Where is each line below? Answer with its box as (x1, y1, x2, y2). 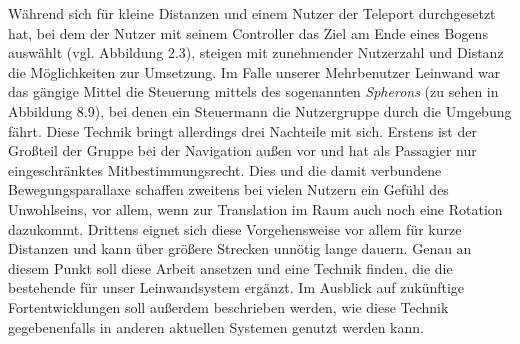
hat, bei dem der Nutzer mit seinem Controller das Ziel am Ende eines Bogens (8, 22, 488, 43)
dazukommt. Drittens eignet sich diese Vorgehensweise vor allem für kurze (8, 218, 462, 239)
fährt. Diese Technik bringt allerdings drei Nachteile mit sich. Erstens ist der (8, 120, 477, 141)
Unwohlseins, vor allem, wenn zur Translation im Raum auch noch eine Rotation (8, 198, 503, 219)
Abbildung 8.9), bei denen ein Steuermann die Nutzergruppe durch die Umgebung (8, 100, 512, 121)
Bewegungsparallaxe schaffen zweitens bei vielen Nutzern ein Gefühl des (8, 179, 449, 200)
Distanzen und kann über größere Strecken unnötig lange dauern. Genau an (8, 238, 472, 259)
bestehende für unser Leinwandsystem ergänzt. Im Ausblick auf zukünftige (8, 277, 465, 298)
